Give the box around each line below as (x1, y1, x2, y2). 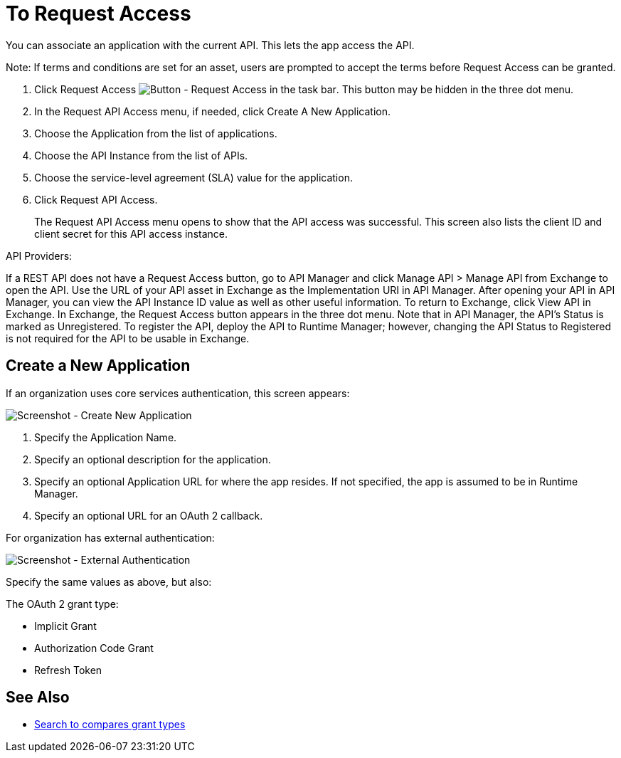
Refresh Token (34, 663, 102, 676)
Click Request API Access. (34, 193, 158, 206)
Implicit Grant (34, 619, 97, 632)
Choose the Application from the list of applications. (34, 127, 277, 140)
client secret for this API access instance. (34, 227, 228, 240)
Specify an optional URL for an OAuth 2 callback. (34, 509, 263, 522)
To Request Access (6, 1, 191, 26)
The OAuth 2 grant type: (6, 597, 119, 610)
